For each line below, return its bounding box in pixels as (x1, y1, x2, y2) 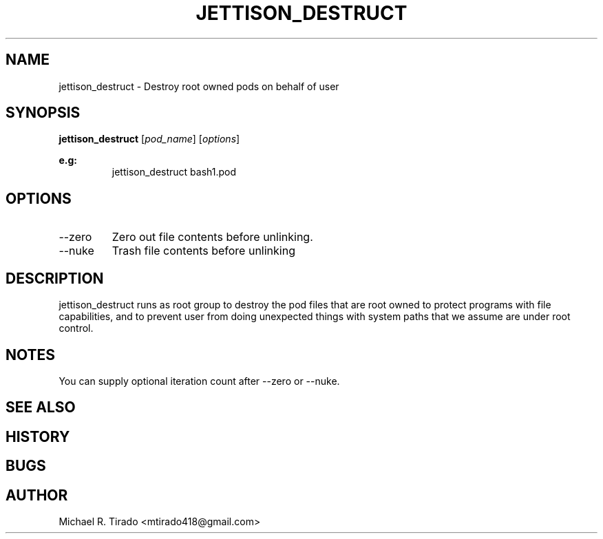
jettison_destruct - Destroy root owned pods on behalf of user (59, 80, 339, 92)
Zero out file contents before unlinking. (112, 230, 313, 244)
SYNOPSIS (6, 104, 81, 122)
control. (59, 322, 94, 335)
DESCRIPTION (6, 269, 104, 287)
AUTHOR (6, 486, 68, 504)
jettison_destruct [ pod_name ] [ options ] (59, 133, 240, 145)
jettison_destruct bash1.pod (112, 166, 237, 178)
